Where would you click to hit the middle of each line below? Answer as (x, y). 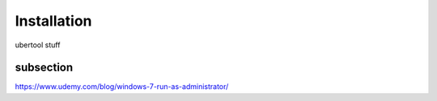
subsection (44, 68)
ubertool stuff (38, 45)
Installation (53, 21)
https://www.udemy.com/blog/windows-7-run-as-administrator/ (122, 87)
